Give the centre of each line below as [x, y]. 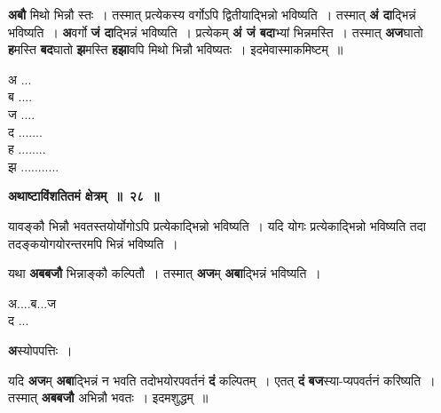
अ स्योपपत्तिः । [40, 349]
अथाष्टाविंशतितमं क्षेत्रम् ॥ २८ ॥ [84, 196]
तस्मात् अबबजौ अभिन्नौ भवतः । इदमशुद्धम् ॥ [108, 397]
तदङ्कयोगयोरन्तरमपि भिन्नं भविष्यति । [93, 243]
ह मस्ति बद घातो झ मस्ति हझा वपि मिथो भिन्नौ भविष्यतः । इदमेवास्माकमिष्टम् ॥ [176, 49]
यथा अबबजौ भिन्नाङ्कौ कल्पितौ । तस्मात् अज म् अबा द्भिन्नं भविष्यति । [165, 273]
